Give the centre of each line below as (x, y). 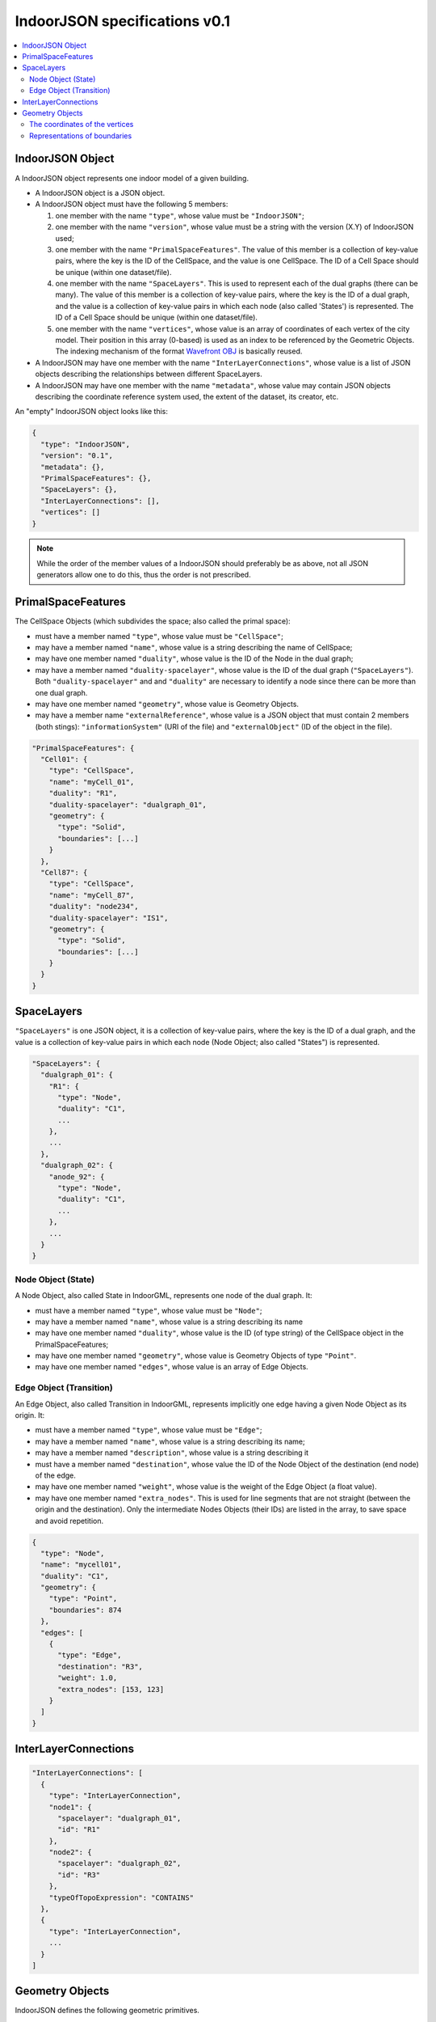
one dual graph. (61, 692)
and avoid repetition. (69, 1521)
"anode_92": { (77, 1176)
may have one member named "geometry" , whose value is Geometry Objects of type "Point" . (196, 1356)
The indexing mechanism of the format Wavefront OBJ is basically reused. (179, 351)
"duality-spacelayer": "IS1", (109, 918)
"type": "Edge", (90, 1655)
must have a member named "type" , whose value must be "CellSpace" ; (159, 636)
